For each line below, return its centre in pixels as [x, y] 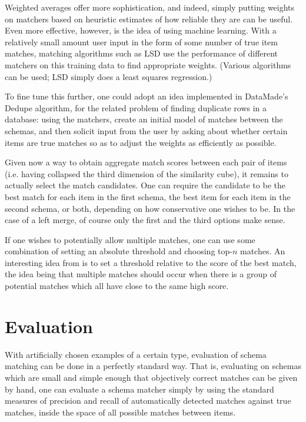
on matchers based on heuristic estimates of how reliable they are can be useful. [149, 19]
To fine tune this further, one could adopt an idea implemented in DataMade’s [147, 96]
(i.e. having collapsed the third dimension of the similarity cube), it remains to [147, 173]
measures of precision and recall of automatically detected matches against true [148, 401]
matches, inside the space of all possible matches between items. [120, 412]
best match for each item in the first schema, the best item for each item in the [148, 196]
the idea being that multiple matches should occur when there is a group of [141, 274]
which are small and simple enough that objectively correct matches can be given [151, 377]
